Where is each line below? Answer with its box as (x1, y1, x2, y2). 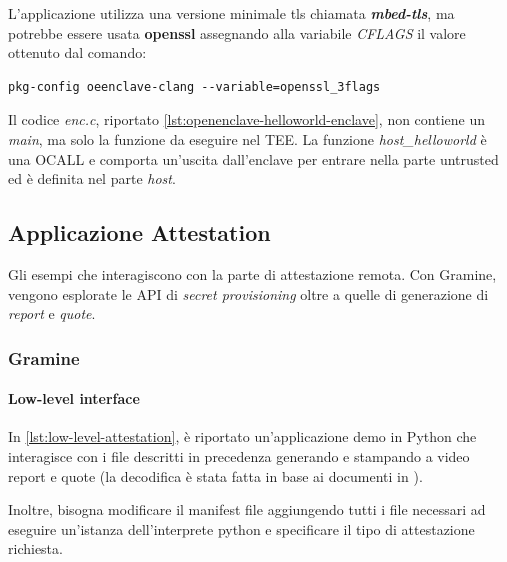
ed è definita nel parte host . (8, 168, 176, 189)
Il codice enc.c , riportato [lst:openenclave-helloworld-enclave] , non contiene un (8, 109, 486, 130)
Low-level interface (8, 388, 140, 409)
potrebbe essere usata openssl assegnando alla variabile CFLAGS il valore (8, 22, 466, 43)
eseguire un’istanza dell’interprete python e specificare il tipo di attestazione (8, 518, 475, 539)
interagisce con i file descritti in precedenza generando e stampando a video (8, 445, 470, 466)
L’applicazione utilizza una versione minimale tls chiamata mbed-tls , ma (8, 3, 455, 23)
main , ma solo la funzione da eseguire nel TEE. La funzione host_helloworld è (8, 128, 487, 149)
